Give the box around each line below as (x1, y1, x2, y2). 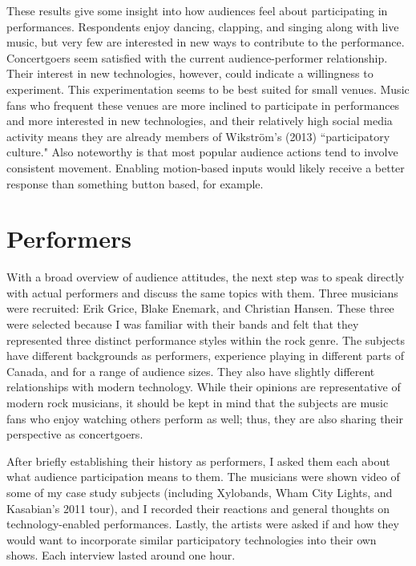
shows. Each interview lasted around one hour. (6, 547, 236, 564)
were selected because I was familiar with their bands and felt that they (6, 316, 359, 333)
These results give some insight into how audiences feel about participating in (6, 2, 388, 18)
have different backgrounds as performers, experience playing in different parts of (6, 347, 405, 364)
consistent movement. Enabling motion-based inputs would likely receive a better (6, 159, 405, 176)
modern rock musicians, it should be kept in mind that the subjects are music (6, 394, 389, 410)
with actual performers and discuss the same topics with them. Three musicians (6, 284, 398, 301)
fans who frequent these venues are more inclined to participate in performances (6, 96, 400, 113)
